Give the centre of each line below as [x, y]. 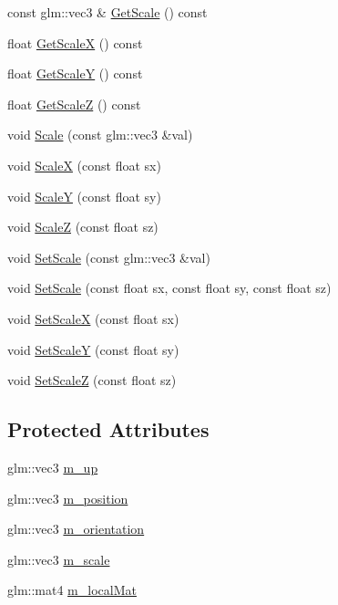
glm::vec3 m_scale [59, 559]
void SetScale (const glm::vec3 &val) [109, 257]
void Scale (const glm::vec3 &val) [100, 135]
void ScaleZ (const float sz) [83, 227]
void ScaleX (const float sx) [84, 165]
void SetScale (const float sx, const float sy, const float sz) [169, 288]
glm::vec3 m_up [53, 467]
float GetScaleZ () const [74, 104]
